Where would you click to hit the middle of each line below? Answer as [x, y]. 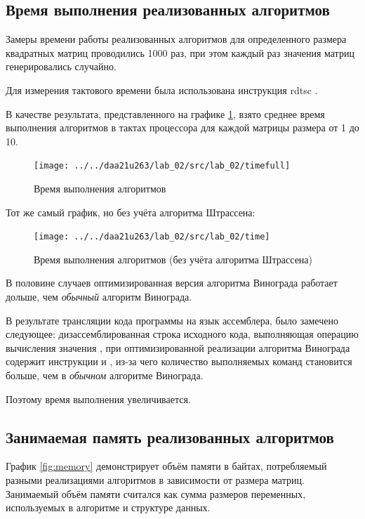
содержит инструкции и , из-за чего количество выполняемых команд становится [179, 361]
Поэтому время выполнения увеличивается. [98, 399]
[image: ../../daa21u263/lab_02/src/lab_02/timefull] [162, 166]
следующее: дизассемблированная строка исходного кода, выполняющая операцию [182, 334]
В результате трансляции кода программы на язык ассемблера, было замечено [172, 320]
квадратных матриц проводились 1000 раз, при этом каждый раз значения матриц [180, 52]
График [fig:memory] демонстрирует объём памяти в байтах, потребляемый [166, 466]
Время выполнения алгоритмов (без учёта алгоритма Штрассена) [173, 259]
